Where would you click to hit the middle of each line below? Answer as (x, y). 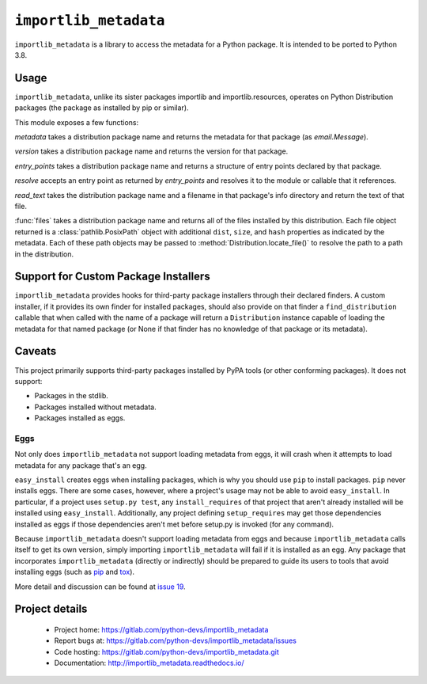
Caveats (36, 351)
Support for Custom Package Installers (112, 277)
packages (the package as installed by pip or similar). (102, 108)
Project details (51, 609)
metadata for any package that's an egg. (81, 465)
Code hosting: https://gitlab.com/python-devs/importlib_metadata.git (167, 652)
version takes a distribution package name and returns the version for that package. (151, 151)
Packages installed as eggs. (80, 418)
